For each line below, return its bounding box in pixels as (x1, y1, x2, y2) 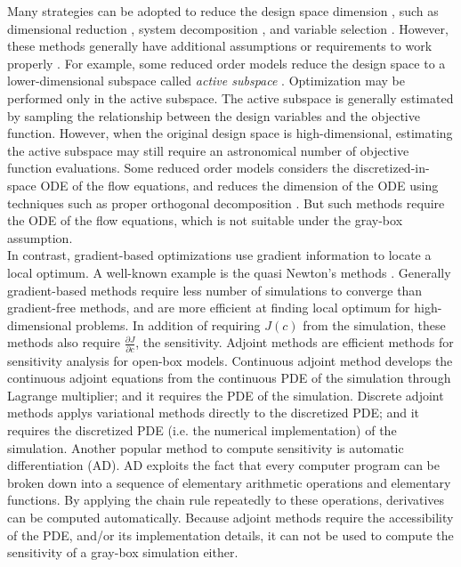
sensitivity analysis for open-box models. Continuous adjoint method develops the (7, 351, 453, 369)
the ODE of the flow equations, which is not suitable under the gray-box (7, 211, 403, 230)
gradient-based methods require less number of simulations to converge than (7, 280, 423, 299)
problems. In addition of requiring (76, 315, 261, 334)
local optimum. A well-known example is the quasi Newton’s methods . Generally (7, 263, 451, 281)
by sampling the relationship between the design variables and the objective (7, 106, 420, 125)
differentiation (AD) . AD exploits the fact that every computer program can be (7, 456, 441, 474)
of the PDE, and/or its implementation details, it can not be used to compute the (7, 525, 454, 544)
